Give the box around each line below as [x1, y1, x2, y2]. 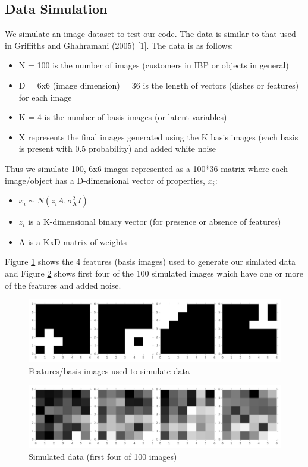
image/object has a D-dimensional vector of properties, [5, 174, 205, 186]
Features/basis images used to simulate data [29, 364, 190, 377]
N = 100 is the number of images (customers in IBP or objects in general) [18, 59, 289, 71]
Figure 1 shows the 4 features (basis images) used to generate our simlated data [5, 255, 296, 268]
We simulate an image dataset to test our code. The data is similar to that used [5, 27, 296, 40]
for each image [18, 90, 72, 103]
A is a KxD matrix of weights [18, 235, 127, 247]
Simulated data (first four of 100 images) [29, 450, 177, 462]
